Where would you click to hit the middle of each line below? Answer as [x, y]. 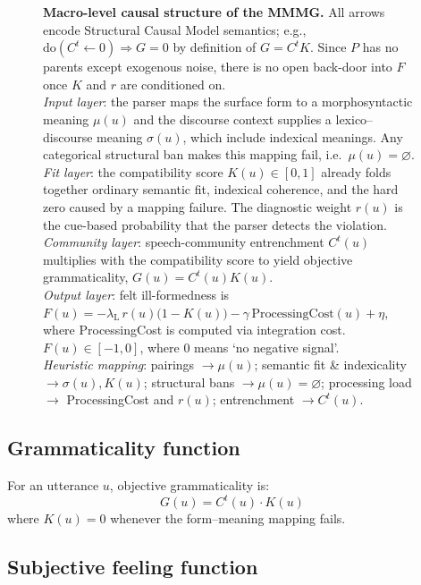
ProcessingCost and [120, 399]
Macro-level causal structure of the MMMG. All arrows [214, 12]
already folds [356, 171]
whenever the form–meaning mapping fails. [228, 518]
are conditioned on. [173, 84]
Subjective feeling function [133, 567]
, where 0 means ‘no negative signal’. [240, 347]
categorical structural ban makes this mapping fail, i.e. [193, 154]
